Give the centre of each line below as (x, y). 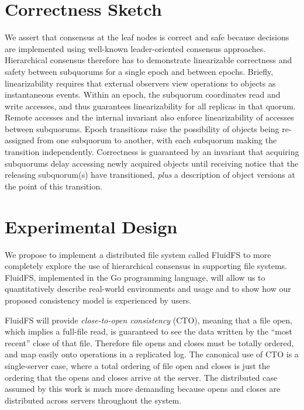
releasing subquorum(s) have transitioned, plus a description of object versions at (150, 175)
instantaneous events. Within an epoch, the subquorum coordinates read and (143, 94)
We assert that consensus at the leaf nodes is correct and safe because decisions (147, 37)
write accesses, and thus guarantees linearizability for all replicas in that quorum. (150, 106)
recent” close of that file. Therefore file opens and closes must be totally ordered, (149, 342)
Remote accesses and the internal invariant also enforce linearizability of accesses (149, 117)
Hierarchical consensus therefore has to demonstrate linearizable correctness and (148, 60)
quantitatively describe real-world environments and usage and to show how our (148, 289)
